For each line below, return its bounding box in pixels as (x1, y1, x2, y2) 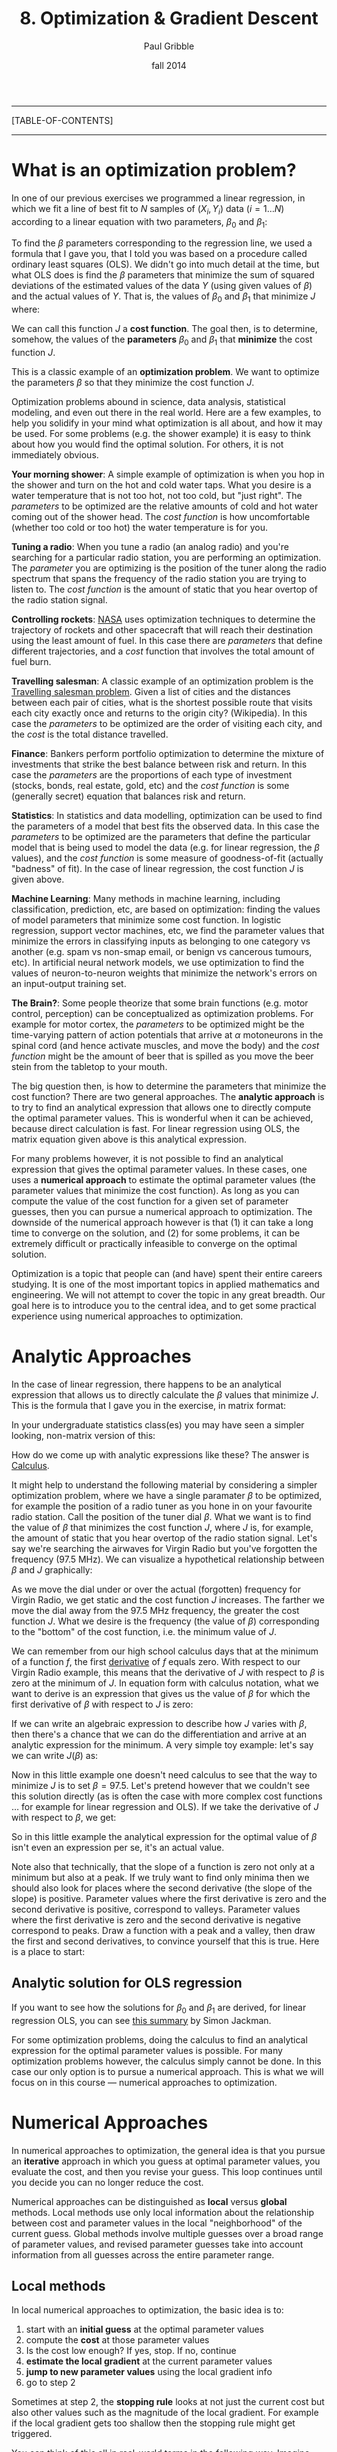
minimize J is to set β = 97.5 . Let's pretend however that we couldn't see (11, 1780, 311, 1791)
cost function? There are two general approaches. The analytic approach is (11, 1091, 325, 1103)
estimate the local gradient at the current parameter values (25, 2355, 273, 2367)
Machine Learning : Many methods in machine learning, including (11, 893, 281, 905)
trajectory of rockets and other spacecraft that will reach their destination (11, 624, 314, 636)
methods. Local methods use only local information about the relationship (11, 2206, 314, 2218)
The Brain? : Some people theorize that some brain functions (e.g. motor (11, 997, 309, 1009)
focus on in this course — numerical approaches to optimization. (11, 2076, 278, 2088)
